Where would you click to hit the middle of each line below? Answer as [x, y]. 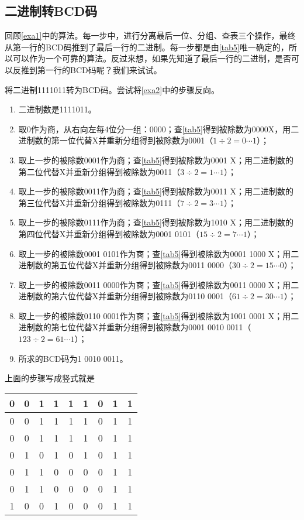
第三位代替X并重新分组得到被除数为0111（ [99, 202]
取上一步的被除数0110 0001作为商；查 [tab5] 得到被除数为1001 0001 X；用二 [159, 315]
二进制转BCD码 [51, 11]
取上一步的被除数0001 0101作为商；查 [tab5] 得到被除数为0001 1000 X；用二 [159, 253]
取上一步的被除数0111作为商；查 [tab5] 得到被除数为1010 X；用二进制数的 [156, 222]
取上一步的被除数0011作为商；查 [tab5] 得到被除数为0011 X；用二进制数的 [156, 191]
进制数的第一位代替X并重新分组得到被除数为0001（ [116, 140]
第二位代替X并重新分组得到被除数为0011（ [99, 171]
